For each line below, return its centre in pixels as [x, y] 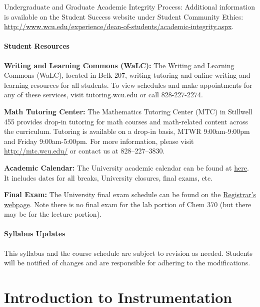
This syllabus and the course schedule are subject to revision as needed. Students [128, 253]
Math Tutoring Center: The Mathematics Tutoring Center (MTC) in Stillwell [128, 111]
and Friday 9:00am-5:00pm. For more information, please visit [99, 141]
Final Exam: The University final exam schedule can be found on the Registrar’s [130, 194]
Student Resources [37, 46]
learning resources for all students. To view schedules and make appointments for [128, 85]
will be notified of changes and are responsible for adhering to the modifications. [127, 263]
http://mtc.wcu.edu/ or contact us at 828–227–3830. [84, 151]
